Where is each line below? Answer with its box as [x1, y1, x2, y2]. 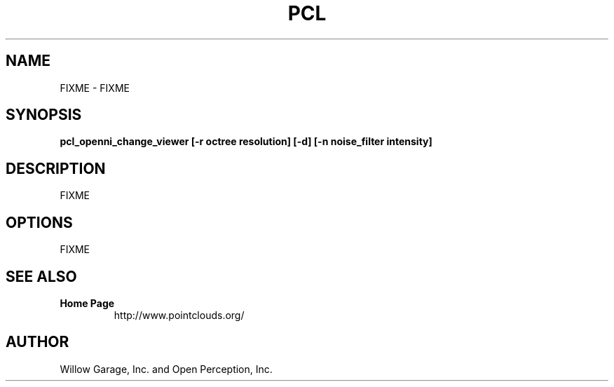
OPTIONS [6, 213, 73, 231]
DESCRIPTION [6, 159, 106, 177]
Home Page [60, 297, 115, 309]
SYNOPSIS [6, 106, 82, 124]
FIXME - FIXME [60, 81, 130, 94]
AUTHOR [6, 333, 69, 351]
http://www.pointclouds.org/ [114, 308, 245, 321]
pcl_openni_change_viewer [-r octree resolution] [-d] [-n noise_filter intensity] [60, 135, 432, 148]
